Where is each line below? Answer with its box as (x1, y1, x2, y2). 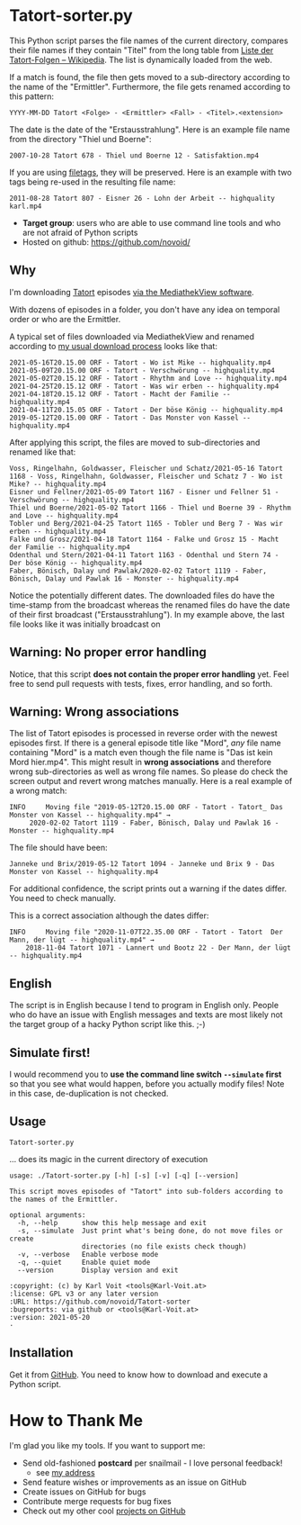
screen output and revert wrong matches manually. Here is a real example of (9, 776, 293, 787)
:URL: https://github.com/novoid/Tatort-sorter (9, 1297, 191, 1306)
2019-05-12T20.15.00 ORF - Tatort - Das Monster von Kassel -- (9, 413, 252, 422)
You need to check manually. (9, 893, 117, 904)
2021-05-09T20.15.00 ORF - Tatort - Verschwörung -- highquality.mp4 (9, 365, 276, 374)
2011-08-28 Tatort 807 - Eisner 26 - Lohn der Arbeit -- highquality (9, 194, 276, 203)
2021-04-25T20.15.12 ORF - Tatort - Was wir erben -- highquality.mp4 (9, 382, 279, 391)
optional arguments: (9, 1210, 87, 1220)
